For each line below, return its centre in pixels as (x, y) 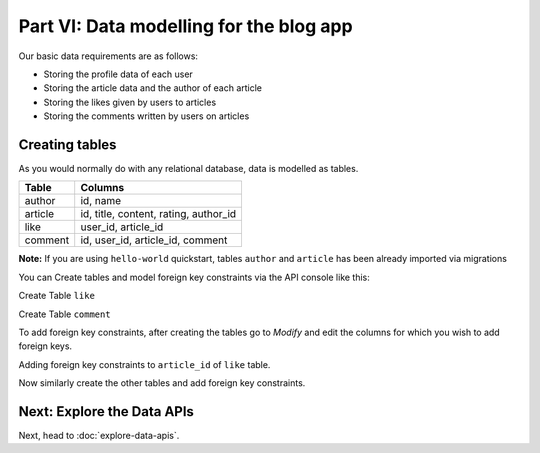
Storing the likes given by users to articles (130, 102)
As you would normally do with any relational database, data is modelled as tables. (188, 169)
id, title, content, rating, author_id (158, 214)
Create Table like (56, 296)
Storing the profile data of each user (118, 74)
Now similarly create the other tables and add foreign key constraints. (162, 383)
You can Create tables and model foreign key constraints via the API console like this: (194, 277)
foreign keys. (45, 346)
